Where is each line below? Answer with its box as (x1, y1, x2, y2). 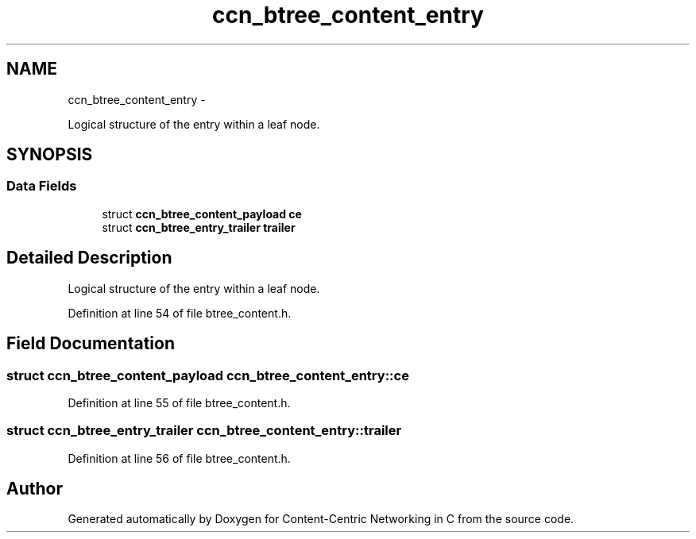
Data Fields (6, 178, 77, 194)
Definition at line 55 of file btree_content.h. (68, 395, 291, 410)
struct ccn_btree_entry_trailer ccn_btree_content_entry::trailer (6, 422, 402, 439)
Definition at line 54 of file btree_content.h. (68, 306, 292, 320)
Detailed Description (6, 248, 172, 268)
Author (6, 479, 63, 499)
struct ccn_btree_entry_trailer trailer (102, 220, 296, 234)
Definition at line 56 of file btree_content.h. (68, 451, 291, 465)
